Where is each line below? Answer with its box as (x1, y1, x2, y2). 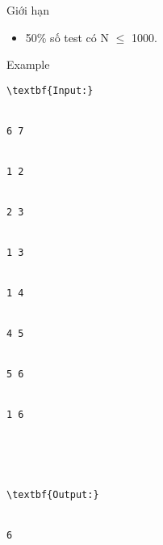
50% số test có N (25, 28, 109, 45)
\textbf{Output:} (6, 489, 99, 501)
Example (6, 56, 50, 73)
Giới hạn (6, 2, 50, 18)
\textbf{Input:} (6, 84, 94, 96)
